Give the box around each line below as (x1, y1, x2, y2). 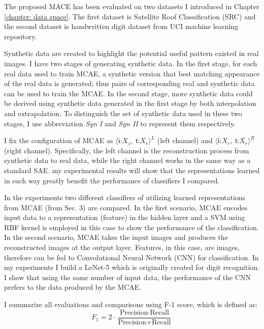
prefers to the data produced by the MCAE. (4, 282, 142, 292)
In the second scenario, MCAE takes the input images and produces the (4, 232, 228, 242)
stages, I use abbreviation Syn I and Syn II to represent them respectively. (4, 118, 236, 128)
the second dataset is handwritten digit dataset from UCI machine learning (4, 21, 238, 32)
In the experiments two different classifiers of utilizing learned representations (4, 192, 246, 203)
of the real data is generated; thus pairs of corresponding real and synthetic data (4, 78, 255, 89)
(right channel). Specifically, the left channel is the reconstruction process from (4, 145, 249, 155)
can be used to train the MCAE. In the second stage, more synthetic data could (4, 88, 253, 98)
